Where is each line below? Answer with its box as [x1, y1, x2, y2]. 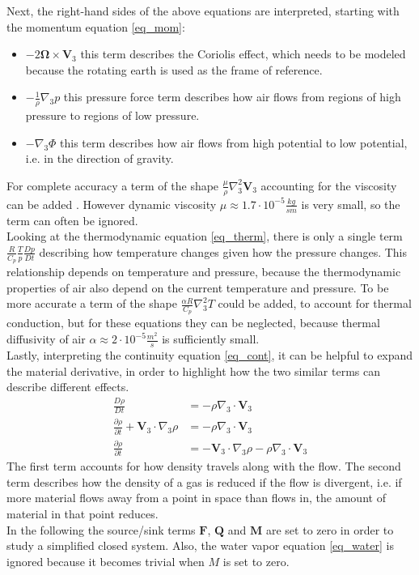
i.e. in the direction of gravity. [25, 150, 174, 167]
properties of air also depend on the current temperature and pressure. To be [6, 279, 389, 296]
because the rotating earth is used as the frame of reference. [25, 61, 323, 78]
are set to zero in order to [265, 521, 394, 538]
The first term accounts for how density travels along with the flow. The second [6, 458, 401, 475]
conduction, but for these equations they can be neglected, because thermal [6, 314, 380, 331]
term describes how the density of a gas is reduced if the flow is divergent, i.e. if [6, 473, 402, 490]
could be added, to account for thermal [218, 295, 412, 312]
